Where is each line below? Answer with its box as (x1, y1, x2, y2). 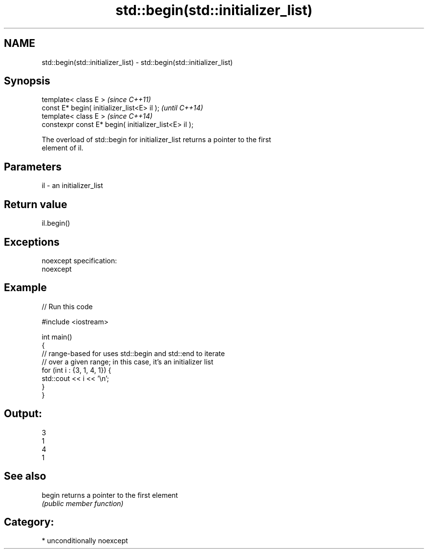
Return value (4, 198, 67, 211)
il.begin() (42, 219, 70, 228)
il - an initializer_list (42, 181, 103, 190)
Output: (4, 407, 42, 420)
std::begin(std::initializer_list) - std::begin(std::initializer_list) (42, 58, 233, 66)
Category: (4, 515, 54, 528)
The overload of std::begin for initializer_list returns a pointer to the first (42, 135, 271, 144)
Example (4, 281, 47, 294)
